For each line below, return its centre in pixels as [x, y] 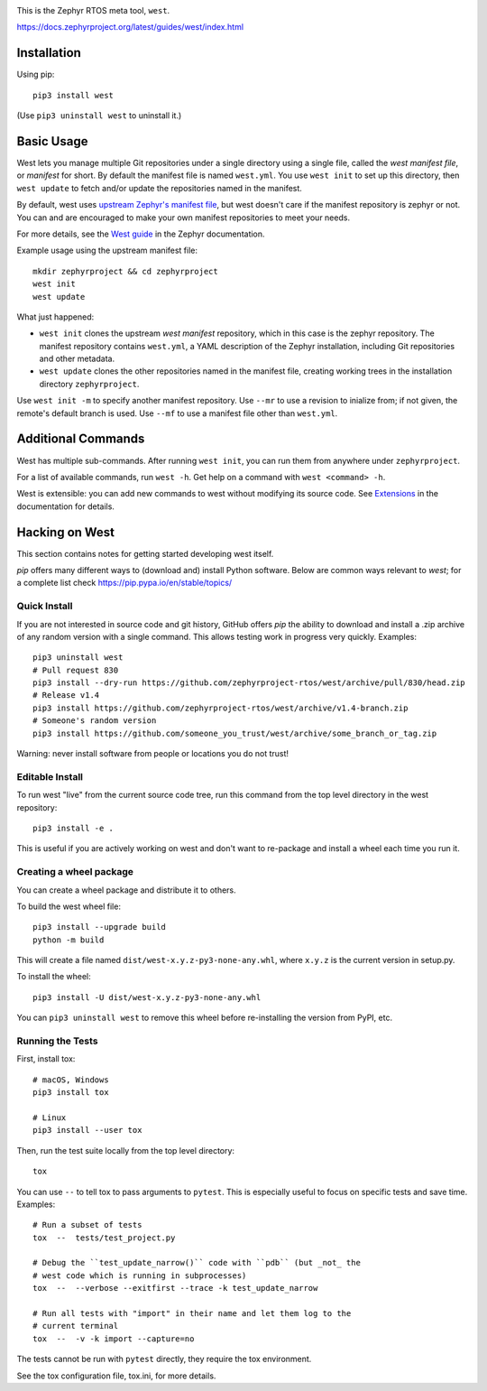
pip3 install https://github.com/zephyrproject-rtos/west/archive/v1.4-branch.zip [221, 708]
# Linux [50, 1117]
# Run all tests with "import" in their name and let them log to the [192, 1314]
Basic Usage [52, 141]
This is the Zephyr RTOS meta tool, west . [93, 10]
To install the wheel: [54, 977]
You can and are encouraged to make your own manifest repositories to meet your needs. [184, 218]
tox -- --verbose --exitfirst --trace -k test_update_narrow [175, 1288]
